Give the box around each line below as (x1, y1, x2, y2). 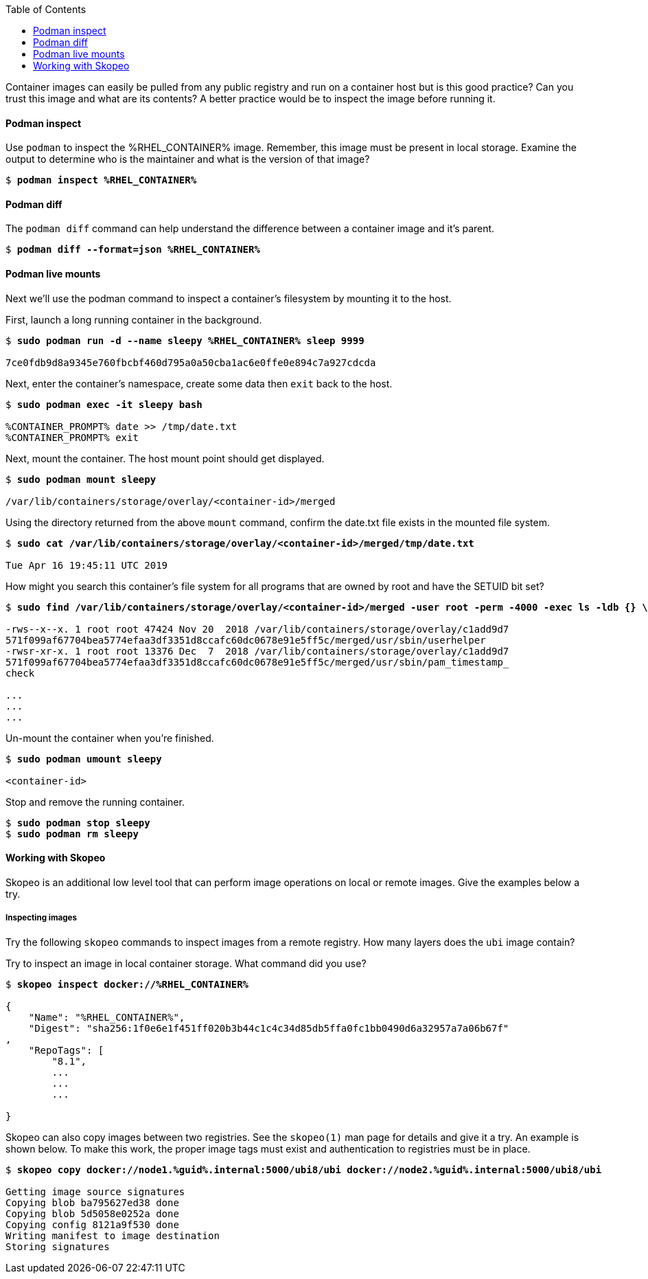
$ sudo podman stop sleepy (5, 817, 150, 828)
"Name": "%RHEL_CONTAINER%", (28, 1011, 185, 1023)
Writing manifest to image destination (5, 1230, 220, 1241)
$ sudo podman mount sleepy (5, 473, 157, 485)
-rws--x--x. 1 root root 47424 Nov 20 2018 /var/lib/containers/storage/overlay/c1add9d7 (5, 623, 509, 635)
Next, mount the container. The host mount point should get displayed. (5, 452, 325, 464)
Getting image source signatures (5, 1186, 185, 1197)
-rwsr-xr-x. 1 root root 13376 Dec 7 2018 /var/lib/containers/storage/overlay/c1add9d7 (5, 645, 509, 657)
